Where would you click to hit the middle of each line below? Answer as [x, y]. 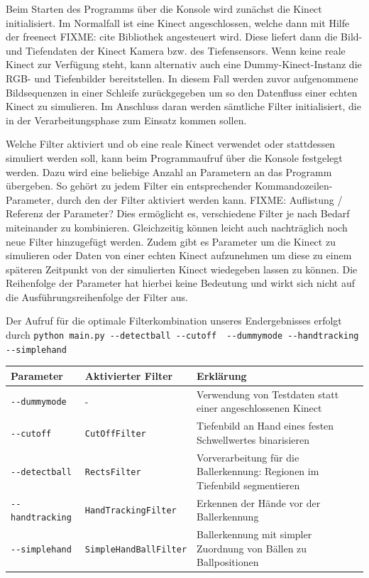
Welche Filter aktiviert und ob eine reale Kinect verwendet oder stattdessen [171, 144]
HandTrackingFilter [131, 511]
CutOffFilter [115, 433]
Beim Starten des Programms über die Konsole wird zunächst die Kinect [164, 9]
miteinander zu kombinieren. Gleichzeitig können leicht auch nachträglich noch [177, 227]
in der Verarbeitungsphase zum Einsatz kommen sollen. [126, 120]
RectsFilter [113, 473]
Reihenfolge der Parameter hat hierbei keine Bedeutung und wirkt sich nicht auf [181, 283]
